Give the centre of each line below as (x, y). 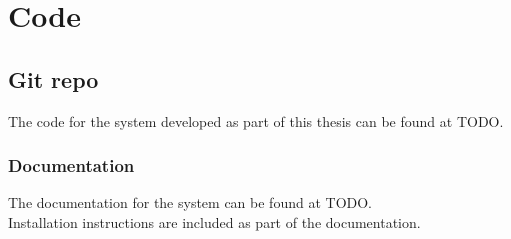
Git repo (53, 78)
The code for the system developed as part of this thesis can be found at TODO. (256, 120)
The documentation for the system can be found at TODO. (190, 202)
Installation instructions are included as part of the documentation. (214, 221)
